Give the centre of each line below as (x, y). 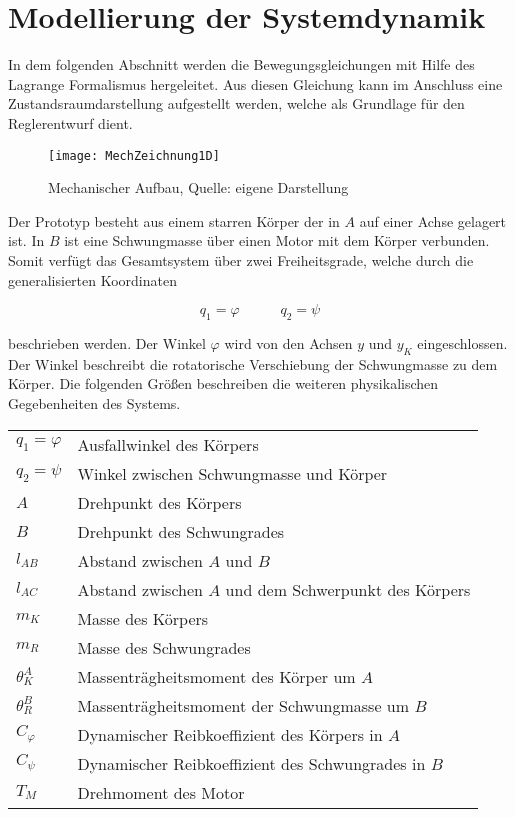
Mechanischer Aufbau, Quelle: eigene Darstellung (198, 187)
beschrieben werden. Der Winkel (107, 342)
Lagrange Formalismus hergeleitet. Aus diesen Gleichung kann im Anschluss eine (255, 83)
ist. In (26, 240)
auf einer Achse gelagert (433, 220)
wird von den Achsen (288, 342)
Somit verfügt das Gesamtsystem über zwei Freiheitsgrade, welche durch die (241, 259)
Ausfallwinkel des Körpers (168, 444)
